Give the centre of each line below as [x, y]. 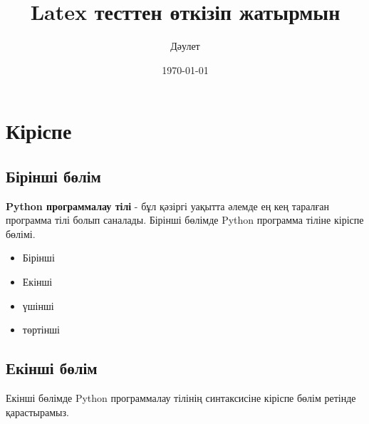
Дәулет [185, 46]
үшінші [38, 305]
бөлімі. [21, 233]
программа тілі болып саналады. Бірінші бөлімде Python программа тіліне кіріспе [185, 220]
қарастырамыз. [37, 412]
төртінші [41, 330]
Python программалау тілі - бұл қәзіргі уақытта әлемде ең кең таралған [167, 206]
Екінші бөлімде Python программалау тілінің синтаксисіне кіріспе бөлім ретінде [181, 398]
